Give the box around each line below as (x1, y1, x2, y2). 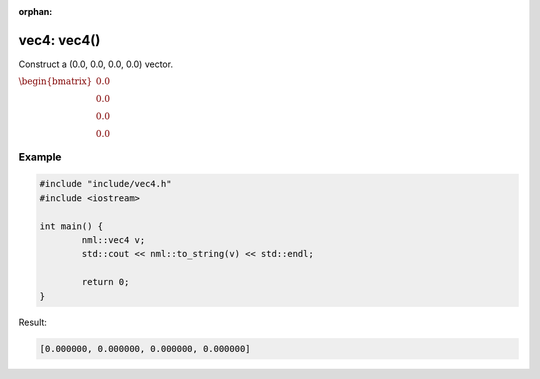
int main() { (39, 220, 104, 232)
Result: (18, 316, 47, 328)
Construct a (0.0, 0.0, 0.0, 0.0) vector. (18, 58, 174, 70)
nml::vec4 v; (81, 235, 146, 246)
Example (18, 150, 62, 164)
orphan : (18, 6, 53, 17)
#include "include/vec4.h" (39, 178, 172, 190)
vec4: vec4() (18, 31, 101, 49)
